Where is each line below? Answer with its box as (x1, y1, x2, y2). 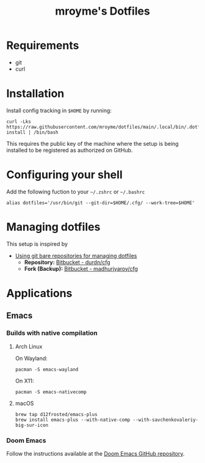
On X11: (15, 377, 34, 384)
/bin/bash (33, 129, 59, 135)
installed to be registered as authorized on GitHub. (6, 146, 133, 154)
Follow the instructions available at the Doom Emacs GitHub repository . (6, 450, 185, 457)
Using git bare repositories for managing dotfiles (15, 252, 137, 259)
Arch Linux (15, 343, 43, 350)
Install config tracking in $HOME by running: (6, 107, 112, 114)
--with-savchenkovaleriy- (132, 417, 199, 423)
